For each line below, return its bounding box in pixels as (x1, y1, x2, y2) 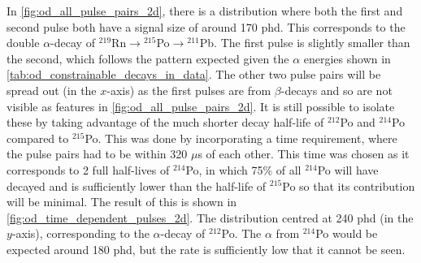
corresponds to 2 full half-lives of (7, 161, 170, 178)
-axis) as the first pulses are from (106, 81, 271, 98)
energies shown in (303, 50, 391, 67)
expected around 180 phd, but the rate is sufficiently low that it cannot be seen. (7, 240, 406, 257)
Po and (340, 114, 375, 131)
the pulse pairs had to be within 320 (7, 145, 188, 162)
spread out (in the (7, 81, 97, 98)
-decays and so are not (280, 81, 393, 98)
